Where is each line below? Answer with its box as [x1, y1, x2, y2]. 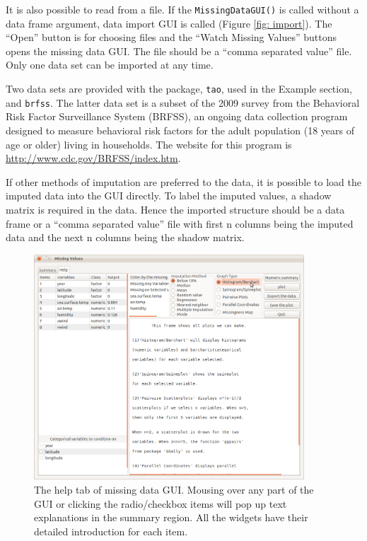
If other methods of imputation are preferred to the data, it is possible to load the [6, 174, 361, 189]
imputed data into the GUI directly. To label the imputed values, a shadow [6, 188, 332, 203]
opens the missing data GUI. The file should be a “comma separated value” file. [6, 43, 352, 58]
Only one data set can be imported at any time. [6, 57, 214, 72]
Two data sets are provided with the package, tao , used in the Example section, [6, 81, 352, 96]
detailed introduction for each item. [34, 523, 188, 538]
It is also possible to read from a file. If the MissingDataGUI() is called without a [6, 2, 359, 16]
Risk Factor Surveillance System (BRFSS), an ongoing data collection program [6, 109, 348, 124]
